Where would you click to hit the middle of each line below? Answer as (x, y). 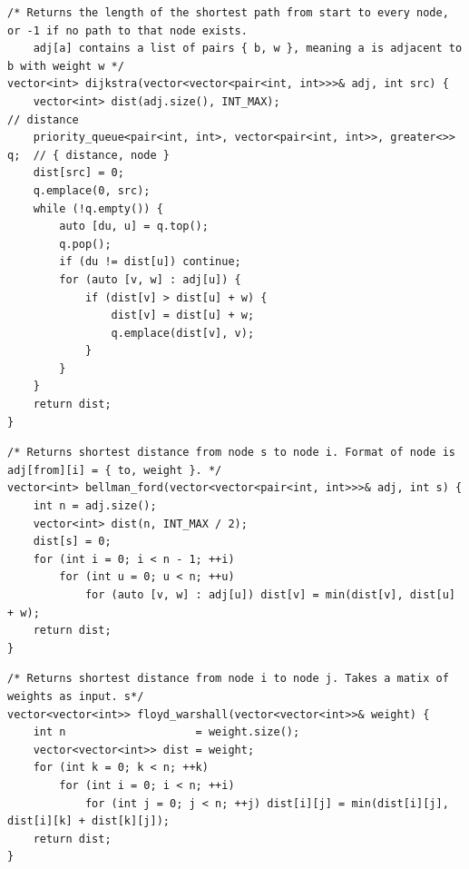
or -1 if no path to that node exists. (127, 30)
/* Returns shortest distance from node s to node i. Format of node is (231, 453)
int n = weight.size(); (166, 732)
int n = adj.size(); (95, 506)
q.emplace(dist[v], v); (183, 333)
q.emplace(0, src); (92, 190)
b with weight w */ (66, 66)
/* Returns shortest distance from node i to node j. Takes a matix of (228, 679)
